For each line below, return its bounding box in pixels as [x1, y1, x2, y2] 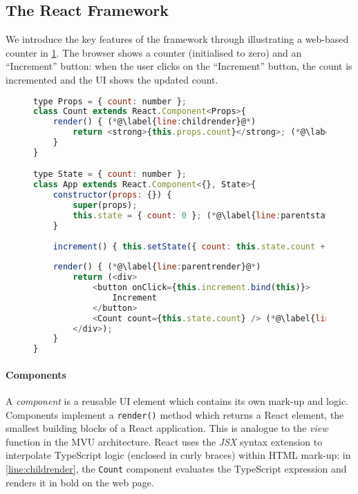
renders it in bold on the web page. [6, 475, 154, 489]
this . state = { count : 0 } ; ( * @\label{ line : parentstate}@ [73, 210, 346, 220]
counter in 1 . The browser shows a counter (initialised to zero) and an [6, 45, 302, 59]
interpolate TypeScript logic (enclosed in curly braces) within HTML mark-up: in [6, 448, 351, 462]
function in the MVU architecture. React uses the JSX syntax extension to [6, 434, 323, 448]
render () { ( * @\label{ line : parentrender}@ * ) [53, 262, 261, 272]
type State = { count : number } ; [33, 169, 187, 180]
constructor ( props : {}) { [53, 190, 172, 200]
